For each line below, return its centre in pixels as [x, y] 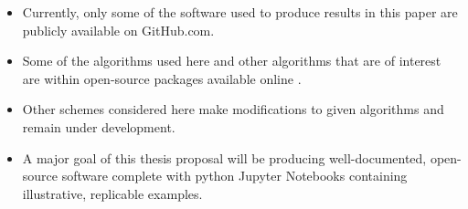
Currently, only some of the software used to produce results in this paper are [240, 12]
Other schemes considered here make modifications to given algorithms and [233, 109]
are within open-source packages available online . [162, 78]
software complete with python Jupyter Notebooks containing [234, 176]
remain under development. [99, 126]
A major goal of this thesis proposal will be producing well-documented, [224, 157]
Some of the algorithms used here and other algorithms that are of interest [232, 61]
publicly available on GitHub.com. [118, 30]
